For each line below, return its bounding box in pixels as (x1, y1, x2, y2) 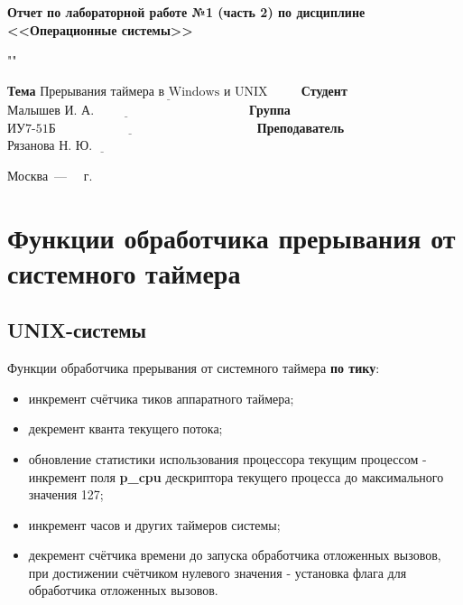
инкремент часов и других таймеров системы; (28, 515, 281, 534)
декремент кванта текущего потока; (28, 419, 223, 438)
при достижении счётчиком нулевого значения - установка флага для (28, 563, 407, 582)
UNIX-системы (7, 316, 147, 344)
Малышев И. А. (7, 105, 95, 117)
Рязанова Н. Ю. (7, 140, 93, 154)
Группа (249, 100, 291, 118)
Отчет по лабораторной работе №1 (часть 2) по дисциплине (7, 3, 366, 21)
